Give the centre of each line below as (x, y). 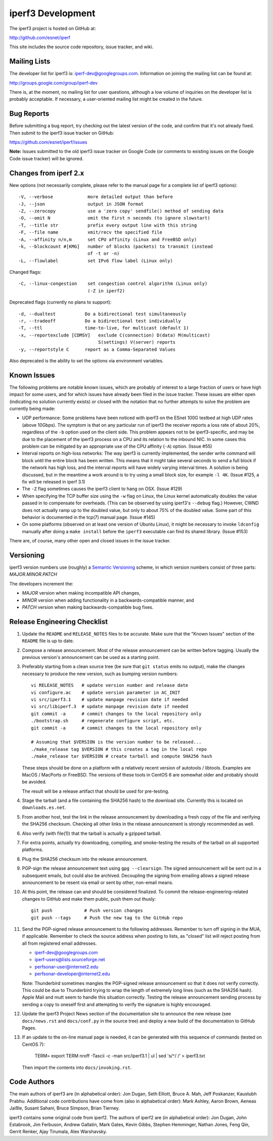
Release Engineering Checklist (59, 622)
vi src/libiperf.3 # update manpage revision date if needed (110, 707)
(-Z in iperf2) (106, 291)
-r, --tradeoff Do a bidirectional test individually (100, 321)
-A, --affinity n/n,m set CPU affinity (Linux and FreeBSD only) (108, 239)
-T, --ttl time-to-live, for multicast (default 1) (104, 328)
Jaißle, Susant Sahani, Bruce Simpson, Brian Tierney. (64, 1108)
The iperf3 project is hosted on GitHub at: (53, 28)
